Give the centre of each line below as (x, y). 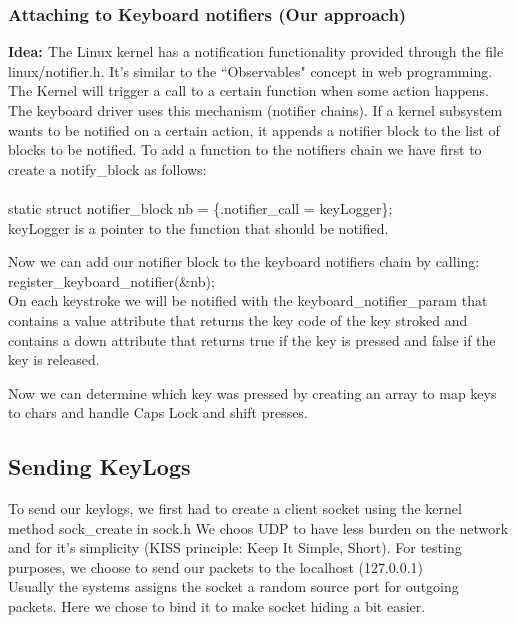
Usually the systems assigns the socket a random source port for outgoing (233, 586)
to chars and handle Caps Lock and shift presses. (158, 412)
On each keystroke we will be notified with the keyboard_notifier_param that (248, 300)
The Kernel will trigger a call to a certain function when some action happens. (248, 90)
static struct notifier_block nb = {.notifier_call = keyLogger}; (200, 207)
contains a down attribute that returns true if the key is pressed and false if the (252, 339)
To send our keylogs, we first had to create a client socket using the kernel (235, 508)
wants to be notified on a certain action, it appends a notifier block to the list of (254, 129)
